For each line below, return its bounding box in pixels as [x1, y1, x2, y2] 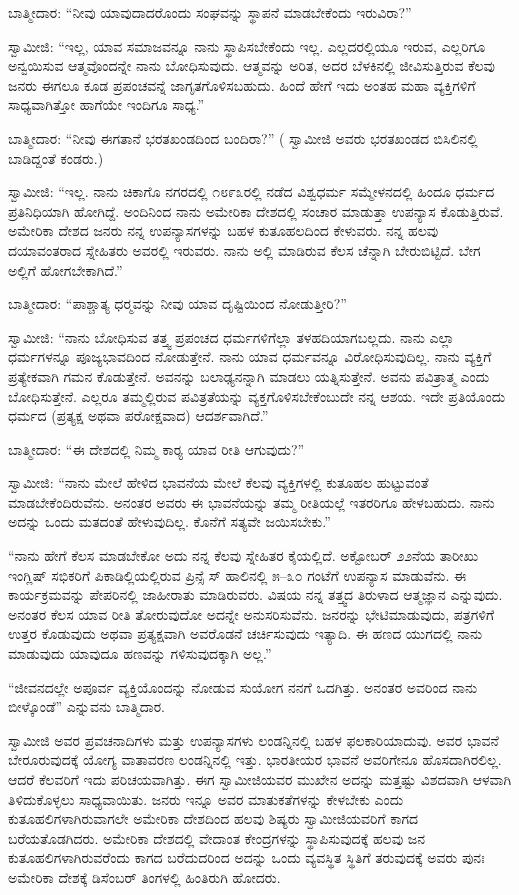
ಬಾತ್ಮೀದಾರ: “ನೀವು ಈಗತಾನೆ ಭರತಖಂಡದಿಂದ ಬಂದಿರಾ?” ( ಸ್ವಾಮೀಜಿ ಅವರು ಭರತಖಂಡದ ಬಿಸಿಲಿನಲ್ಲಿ [8, 127, 478, 148]
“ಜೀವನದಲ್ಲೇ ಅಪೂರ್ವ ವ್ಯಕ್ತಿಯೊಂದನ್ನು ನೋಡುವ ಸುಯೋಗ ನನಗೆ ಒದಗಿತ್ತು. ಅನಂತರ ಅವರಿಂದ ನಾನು [8, 676, 478, 697]
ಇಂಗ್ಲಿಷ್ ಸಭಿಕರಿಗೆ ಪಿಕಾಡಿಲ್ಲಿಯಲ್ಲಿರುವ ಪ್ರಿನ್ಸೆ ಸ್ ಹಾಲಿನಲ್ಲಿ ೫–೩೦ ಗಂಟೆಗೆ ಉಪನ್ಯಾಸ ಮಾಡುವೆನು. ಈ [8, 564, 467, 585]
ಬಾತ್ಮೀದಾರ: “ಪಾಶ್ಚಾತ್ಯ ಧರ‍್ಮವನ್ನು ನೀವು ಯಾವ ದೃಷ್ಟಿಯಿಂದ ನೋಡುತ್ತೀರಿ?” [8, 293, 347, 314]
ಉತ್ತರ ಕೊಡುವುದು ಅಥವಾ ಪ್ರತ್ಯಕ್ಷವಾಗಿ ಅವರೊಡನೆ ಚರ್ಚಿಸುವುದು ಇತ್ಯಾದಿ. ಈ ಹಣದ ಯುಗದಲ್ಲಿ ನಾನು [8, 623, 483, 644]
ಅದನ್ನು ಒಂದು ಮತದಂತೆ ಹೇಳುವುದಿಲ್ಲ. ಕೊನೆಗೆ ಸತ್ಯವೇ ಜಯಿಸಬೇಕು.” [8, 511, 331, 532]
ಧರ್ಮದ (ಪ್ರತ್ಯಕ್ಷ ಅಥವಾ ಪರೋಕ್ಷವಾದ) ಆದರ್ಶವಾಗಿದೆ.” [8, 405, 269, 426]
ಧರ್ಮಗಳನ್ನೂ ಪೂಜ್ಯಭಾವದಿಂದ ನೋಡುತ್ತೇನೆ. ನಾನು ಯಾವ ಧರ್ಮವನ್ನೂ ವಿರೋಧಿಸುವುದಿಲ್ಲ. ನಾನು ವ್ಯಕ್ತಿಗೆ [8, 346, 492, 367]
